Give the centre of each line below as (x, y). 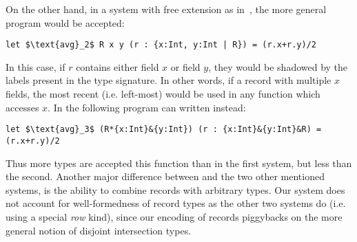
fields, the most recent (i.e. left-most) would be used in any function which (163, 94)
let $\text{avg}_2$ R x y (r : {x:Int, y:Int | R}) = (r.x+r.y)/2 (161, 45)
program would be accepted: (65, 22)
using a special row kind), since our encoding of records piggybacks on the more (174, 216)
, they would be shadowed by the (278, 66)
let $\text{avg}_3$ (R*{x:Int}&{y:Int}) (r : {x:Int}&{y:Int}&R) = (164, 130)
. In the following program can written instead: (147, 107)
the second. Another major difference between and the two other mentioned (165, 176)
